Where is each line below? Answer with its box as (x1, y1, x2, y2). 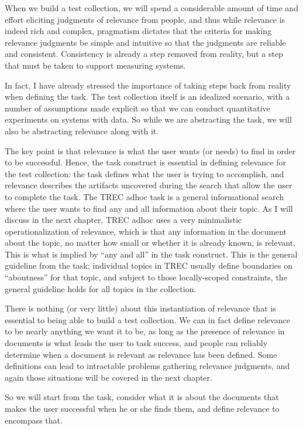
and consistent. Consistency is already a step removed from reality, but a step (5, 48, 283, 60)
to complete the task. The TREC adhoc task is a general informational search (5, 190, 284, 202)
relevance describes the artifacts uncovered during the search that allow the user (5, 179, 292, 191)
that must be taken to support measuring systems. (5, 59, 186, 71)
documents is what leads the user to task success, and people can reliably (5, 337, 268, 349)
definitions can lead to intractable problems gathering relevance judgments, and (5, 360, 290, 372)
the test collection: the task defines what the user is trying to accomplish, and (5, 167, 284, 180)
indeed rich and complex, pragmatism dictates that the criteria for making (5, 25, 272, 37)
